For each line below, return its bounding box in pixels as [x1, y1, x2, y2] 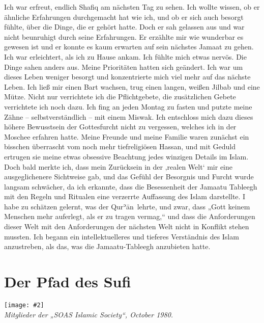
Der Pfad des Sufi [4, 271, 131, 292]
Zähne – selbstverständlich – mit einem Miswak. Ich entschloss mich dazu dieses [4, 111, 253, 122]
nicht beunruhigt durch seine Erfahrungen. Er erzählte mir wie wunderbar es [4, 31, 244, 42]
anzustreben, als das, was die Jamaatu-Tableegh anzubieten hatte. [4, 241, 211, 252]
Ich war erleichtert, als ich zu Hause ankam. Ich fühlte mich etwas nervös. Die [4, 51, 247, 62]
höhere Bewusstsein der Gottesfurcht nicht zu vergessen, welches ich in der [4, 121, 237, 132]
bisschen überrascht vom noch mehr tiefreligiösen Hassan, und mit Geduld [4, 141, 236, 152]
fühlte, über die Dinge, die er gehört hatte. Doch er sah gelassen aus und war [4, 21, 245, 32]
